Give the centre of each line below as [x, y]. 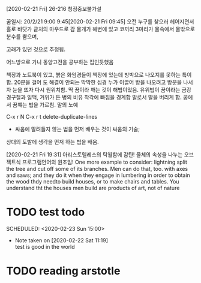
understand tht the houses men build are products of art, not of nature [93, 188]
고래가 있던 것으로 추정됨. [36, 49]
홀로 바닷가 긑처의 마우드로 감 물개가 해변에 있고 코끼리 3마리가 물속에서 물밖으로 [100, 29]
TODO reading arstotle [63, 271]
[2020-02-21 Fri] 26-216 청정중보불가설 [54, 9]
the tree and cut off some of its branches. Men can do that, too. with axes [97, 169]
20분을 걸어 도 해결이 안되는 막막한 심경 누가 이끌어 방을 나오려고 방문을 [98, 82]
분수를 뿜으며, [22, 37]
